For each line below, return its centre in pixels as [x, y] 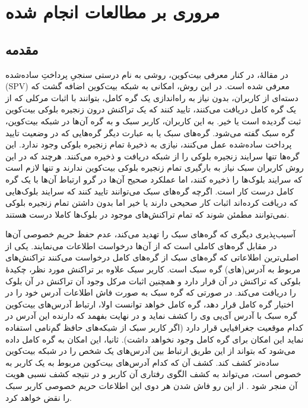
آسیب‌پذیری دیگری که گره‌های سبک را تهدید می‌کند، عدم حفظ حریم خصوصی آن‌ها [150, 234]
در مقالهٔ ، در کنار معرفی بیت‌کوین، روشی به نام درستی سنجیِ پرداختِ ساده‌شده [147, 74]
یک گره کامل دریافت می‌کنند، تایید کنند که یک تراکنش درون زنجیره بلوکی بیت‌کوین [151, 109]
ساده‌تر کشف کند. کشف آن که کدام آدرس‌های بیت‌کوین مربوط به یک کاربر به [142, 362]
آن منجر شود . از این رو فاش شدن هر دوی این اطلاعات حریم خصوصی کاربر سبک [152, 386]
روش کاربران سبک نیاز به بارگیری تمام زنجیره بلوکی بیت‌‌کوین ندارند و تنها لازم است [155, 167]
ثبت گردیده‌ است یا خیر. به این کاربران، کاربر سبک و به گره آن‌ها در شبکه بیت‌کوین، [153, 120]
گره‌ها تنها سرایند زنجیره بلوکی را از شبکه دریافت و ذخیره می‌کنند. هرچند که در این [153, 156]
